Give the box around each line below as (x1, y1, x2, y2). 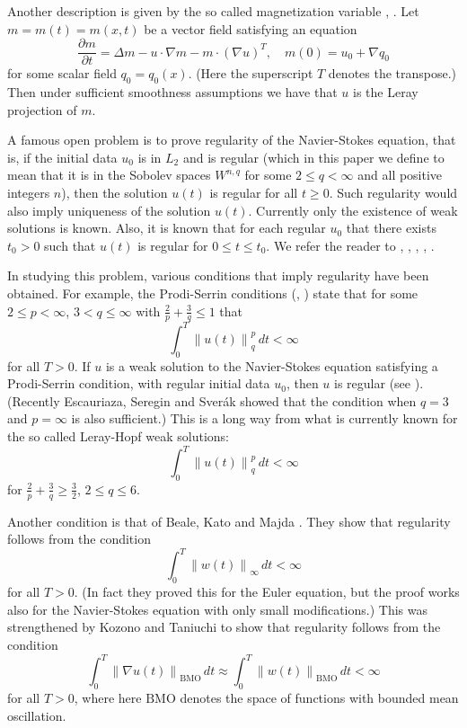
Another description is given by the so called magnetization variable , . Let (7, 2, 419, 20)
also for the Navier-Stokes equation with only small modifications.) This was (7, 599, 427, 618)
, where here (74, 688, 142, 706)
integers (7, 183, 50, 202)
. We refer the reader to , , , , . (266, 235, 435, 254)
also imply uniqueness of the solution (7, 200, 211, 219)
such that (44, 235, 96, 254)
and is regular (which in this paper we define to (182, 147, 445, 166)
